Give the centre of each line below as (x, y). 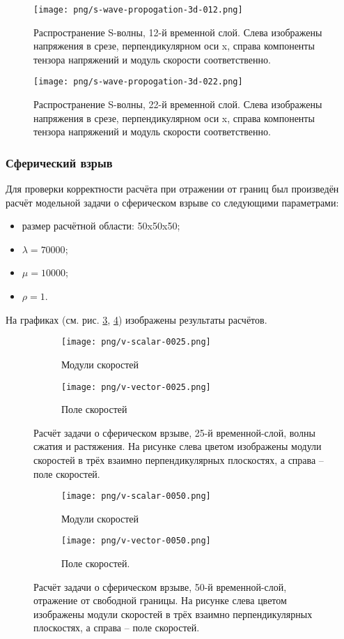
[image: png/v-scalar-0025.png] (136, 342)
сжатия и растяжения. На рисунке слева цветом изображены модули (178, 446)
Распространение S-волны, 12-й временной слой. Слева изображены (178, 32)
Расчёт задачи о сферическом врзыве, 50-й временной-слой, (160, 586)
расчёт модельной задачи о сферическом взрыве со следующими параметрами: (172, 202)
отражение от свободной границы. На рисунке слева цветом (160, 600)
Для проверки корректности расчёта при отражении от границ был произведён (172, 189)
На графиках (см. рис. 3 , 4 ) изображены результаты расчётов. (136, 319)
